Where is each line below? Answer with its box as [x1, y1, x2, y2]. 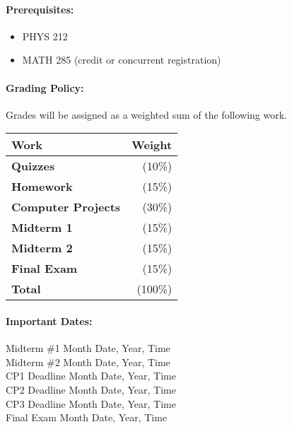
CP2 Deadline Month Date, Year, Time [6, 382, 176, 396]
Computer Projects [11, 199, 121, 216]
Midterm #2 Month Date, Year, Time [6, 354, 170, 369]
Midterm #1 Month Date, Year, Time [6, 341, 170, 355]
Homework [11, 178, 73, 195]
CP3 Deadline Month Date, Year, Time [6, 396, 176, 411]
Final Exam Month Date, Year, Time [6, 410, 168, 425]
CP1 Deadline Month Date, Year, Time [6, 368, 176, 383]
